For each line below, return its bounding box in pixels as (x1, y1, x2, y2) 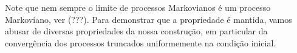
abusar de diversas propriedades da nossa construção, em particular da (5, 25, 268, 37)
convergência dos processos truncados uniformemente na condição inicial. (5, 36, 276, 49)
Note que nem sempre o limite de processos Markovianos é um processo (5, 1, 271, 13)
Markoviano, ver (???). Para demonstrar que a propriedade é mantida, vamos (5, 13, 292, 25)
